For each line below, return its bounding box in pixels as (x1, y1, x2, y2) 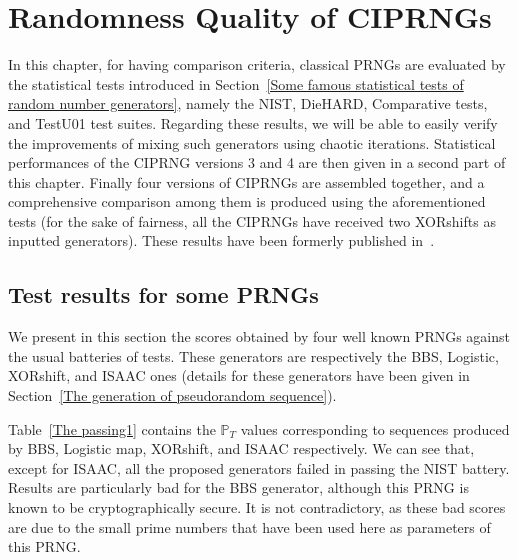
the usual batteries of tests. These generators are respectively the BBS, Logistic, (8, 345, 499, 366)
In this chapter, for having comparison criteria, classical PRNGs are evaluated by (8, 54, 506, 75)
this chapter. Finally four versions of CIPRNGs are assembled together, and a (8, 171, 485, 192)
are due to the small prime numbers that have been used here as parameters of (8, 516, 491, 537)
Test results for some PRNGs (8, 279, 319, 310)
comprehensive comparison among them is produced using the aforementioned (8, 191, 486, 212)
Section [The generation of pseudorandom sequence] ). (8, 385, 337, 406)
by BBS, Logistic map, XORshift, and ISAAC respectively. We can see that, (8, 438, 475, 459)
